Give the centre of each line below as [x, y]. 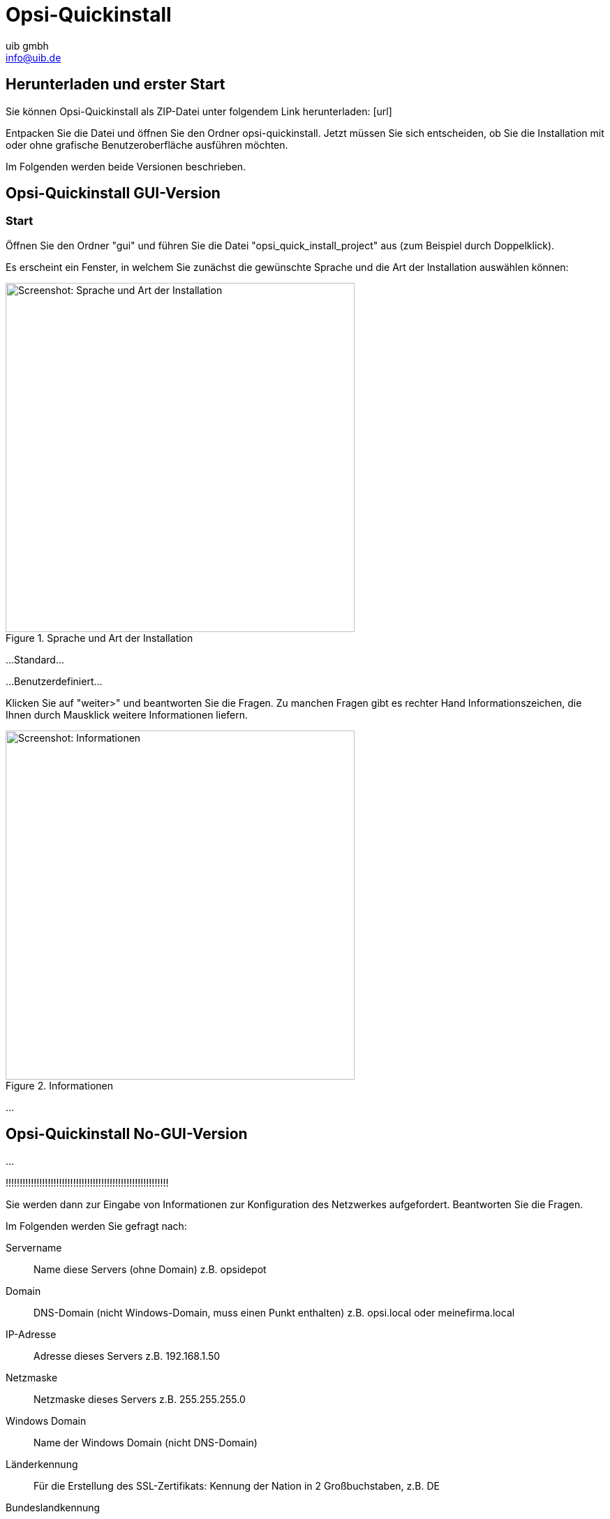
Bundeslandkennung [53, 1507]
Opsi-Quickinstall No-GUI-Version [127, 1134]
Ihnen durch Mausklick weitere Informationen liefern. [127, 714]
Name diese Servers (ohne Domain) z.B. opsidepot [150, 1269]
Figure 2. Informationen [60, 1085]
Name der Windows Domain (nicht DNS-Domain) [146, 1442]
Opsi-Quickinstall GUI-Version [113, 193]
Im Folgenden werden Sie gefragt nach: [96, 1226]
